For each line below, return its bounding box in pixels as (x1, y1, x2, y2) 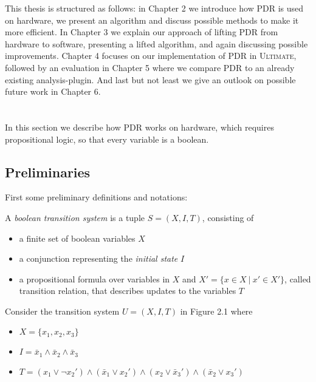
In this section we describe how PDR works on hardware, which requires (5, 120, 274, 133)
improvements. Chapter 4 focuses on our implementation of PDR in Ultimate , (5, 49, 297, 62)
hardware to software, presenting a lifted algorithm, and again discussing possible (5, 37, 308, 50)
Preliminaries (5, 162, 91, 181)
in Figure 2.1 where (180, 304, 253, 317)
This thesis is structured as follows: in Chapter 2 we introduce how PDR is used (5, 2, 304, 14)
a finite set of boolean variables (19, 231, 136, 244)
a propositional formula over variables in (19, 272, 170, 285)
